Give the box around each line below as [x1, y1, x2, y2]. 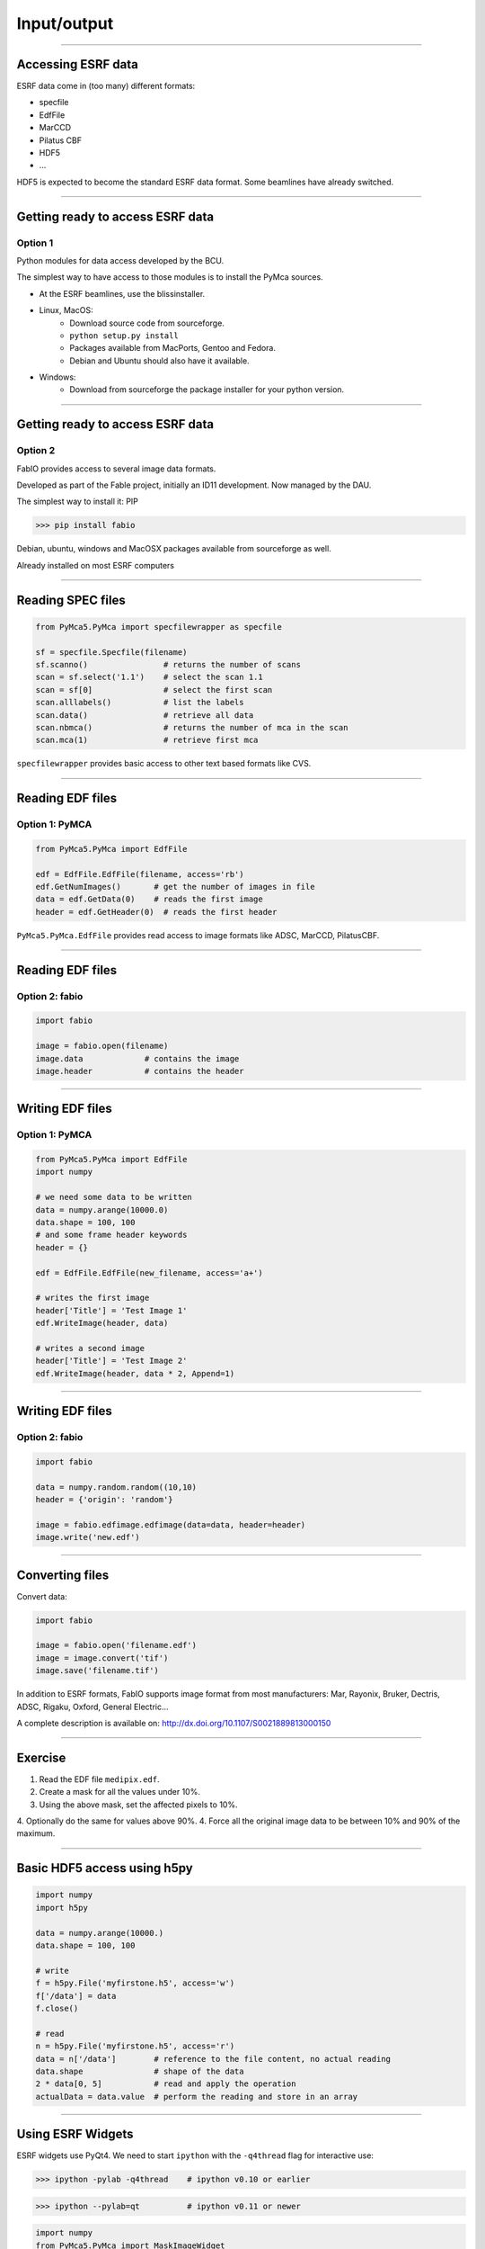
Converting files [16, 1567, 110, 1582]
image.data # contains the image [35, 1053, 240, 1063]
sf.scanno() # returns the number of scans [35, 659, 301, 669]
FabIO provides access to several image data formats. [16, 463, 216, 474]
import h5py [35, 1903, 89, 1913]
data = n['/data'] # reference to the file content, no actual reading [35, 2054, 391, 2064]
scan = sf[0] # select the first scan [35, 685, 273, 694]
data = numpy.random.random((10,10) [35, 1482, 198, 1492]
